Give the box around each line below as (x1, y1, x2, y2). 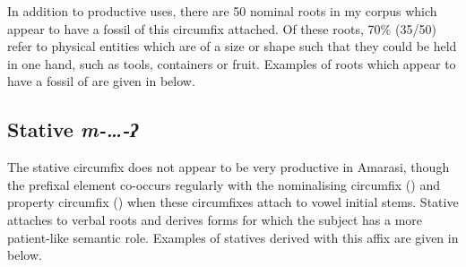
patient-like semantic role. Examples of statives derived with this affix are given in (7, 228, 459, 246)
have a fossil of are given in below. (7, 72, 195, 90)
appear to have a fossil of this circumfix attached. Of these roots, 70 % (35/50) (7, 19, 436, 38)
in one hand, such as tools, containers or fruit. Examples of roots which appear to (7, 54, 456, 73)
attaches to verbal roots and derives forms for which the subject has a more (7, 210, 423, 228)
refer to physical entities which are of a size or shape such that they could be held (7, 37, 457, 56)
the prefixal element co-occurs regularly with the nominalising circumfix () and (7, 175, 440, 194)
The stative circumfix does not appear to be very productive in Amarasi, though (7, 158, 450, 177)
